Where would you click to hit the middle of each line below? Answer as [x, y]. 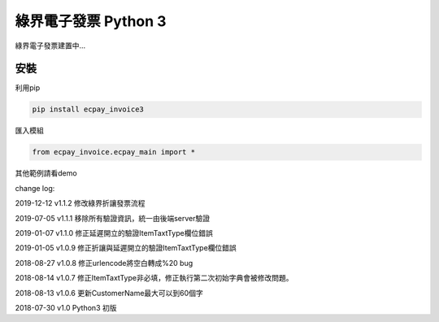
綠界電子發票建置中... [50, 46]
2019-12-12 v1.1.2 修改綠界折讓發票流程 [80, 203]
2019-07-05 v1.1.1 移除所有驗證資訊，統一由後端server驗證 [113, 218]
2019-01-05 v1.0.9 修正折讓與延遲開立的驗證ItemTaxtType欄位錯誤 [126, 248]
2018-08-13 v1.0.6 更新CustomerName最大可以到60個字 [109, 293]
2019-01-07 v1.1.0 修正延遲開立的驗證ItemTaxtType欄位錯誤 [114, 233]
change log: [35, 188]
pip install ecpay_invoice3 [88, 109]
